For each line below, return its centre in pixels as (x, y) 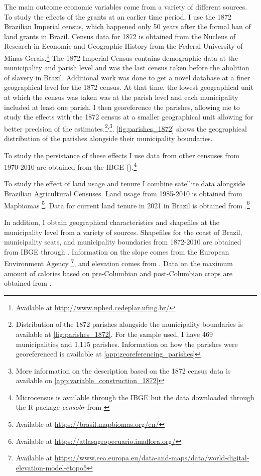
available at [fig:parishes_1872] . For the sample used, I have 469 (114, 334)
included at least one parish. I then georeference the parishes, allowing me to (122, 107)
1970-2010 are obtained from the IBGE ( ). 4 (71, 166)
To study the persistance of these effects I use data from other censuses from (122, 155)
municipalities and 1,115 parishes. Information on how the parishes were (127, 344)
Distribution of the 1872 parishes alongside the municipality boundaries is (129, 324)
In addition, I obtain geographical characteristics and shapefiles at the (112, 222)
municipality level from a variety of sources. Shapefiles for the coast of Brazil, (123, 232)
